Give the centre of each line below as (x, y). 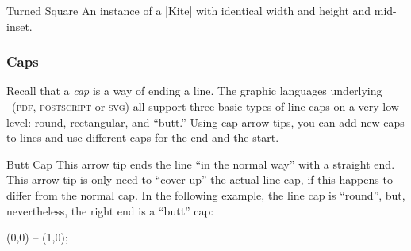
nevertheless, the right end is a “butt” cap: (110, 210)
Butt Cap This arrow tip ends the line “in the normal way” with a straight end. (201, 164)
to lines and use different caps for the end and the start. (143, 137)
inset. (19, 26)
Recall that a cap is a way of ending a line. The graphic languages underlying (194, 91)
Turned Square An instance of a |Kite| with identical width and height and (189, 10)
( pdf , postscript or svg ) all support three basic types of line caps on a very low (205, 106)
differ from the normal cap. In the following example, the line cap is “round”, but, (206, 194)
